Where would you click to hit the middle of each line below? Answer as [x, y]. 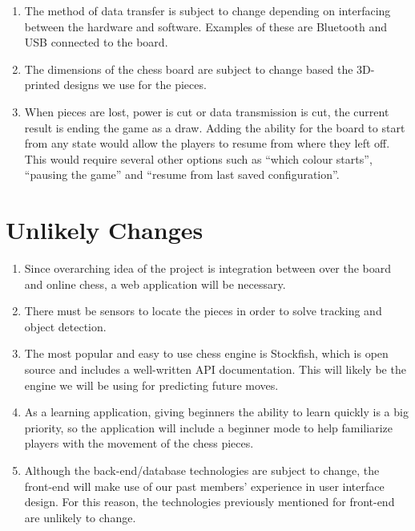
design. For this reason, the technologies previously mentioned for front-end [210, 502]
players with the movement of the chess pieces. [139, 443]
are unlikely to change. [80, 517]
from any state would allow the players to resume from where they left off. [207, 143]
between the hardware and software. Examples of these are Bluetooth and [206, 26]
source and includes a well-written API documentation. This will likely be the [215, 369]
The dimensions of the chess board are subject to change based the [189, 69]
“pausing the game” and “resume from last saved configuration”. [182, 174]
